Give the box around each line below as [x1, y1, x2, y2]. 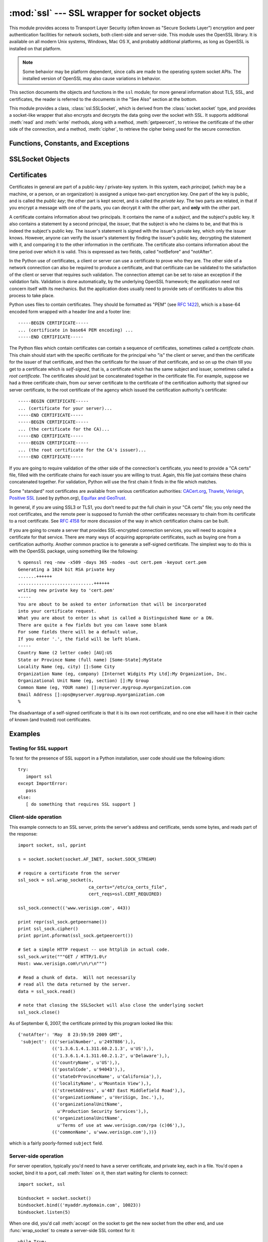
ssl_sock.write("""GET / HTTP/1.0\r [18, 954, 107, 959]
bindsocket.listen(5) [18, 1209, 70, 1215]
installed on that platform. [9, 45, 62, 52]
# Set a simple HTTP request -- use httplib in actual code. [18, 947, 170, 952]
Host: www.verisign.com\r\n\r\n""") [18, 960, 107, 966]
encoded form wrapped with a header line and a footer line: [9, 309, 131, 314]
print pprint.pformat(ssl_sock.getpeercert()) [18, 933, 134, 938]
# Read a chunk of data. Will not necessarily [18, 974, 136, 980]
